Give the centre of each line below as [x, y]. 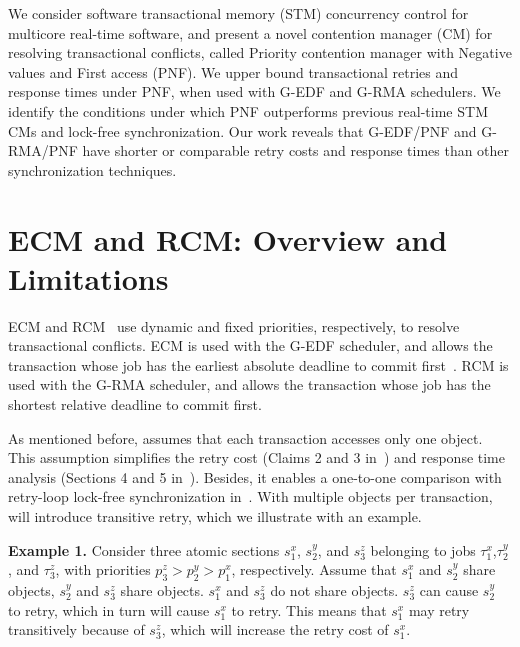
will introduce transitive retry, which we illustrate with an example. [215, 516]
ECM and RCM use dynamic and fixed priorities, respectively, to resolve [234, 325]
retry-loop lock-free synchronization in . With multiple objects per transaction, [250, 496]
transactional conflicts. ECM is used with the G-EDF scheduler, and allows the [250, 345]
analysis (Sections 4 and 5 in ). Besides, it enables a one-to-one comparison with [255, 476]
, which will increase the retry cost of [275, 629]
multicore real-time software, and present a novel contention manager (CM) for [250, 32]
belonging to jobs [423, 549]
